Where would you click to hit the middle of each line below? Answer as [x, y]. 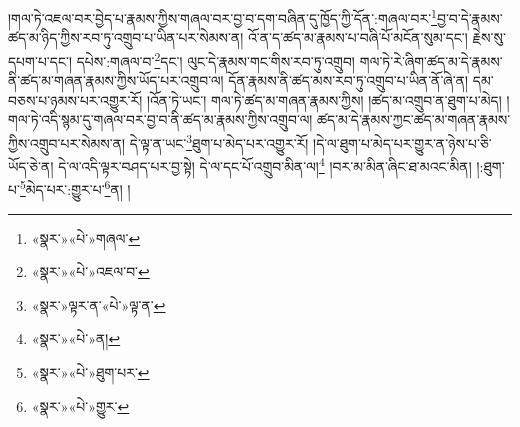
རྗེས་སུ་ [489, 37]
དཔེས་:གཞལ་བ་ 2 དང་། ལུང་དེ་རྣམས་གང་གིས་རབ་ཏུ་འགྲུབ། [215, 59]
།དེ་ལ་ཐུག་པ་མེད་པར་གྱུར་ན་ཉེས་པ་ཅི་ [402, 142]
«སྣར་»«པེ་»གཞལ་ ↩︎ [86, 237]
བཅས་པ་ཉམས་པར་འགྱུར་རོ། [75, 99]
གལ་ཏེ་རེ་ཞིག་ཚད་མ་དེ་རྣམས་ [431, 60]
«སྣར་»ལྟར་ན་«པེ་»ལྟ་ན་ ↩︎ [98, 304]
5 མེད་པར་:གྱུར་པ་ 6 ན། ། [75, 188]
